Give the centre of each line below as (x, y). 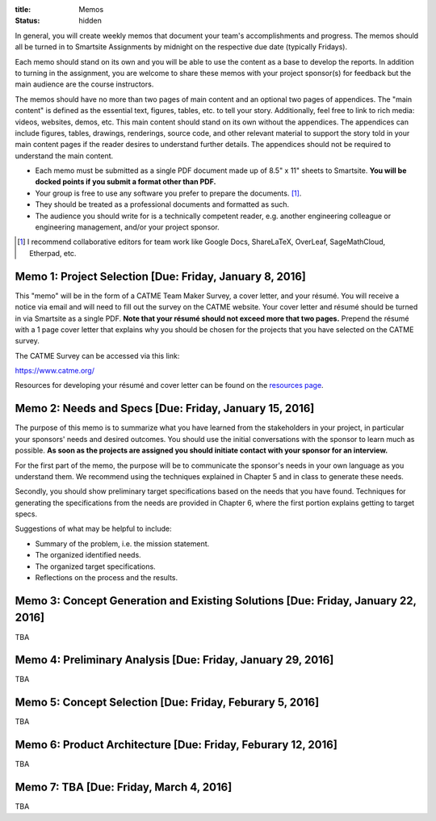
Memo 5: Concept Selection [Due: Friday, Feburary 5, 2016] (167, 703)
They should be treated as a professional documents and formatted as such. (162, 204)
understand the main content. (64, 156)
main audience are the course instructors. (84, 84)
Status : (27, 21)
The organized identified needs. (88, 555)
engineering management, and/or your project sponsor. (127, 227)
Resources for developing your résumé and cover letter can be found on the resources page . (169, 385)
